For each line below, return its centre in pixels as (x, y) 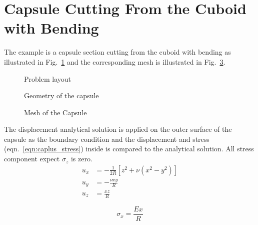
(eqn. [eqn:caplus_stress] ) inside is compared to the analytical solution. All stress (129, 149)
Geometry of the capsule (61, 95)
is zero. (81, 159)
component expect (32, 159)
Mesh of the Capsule (55, 112)
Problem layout (47, 78)
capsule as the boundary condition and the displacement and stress (107, 139)
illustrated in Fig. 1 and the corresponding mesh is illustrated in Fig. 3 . (115, 61)
